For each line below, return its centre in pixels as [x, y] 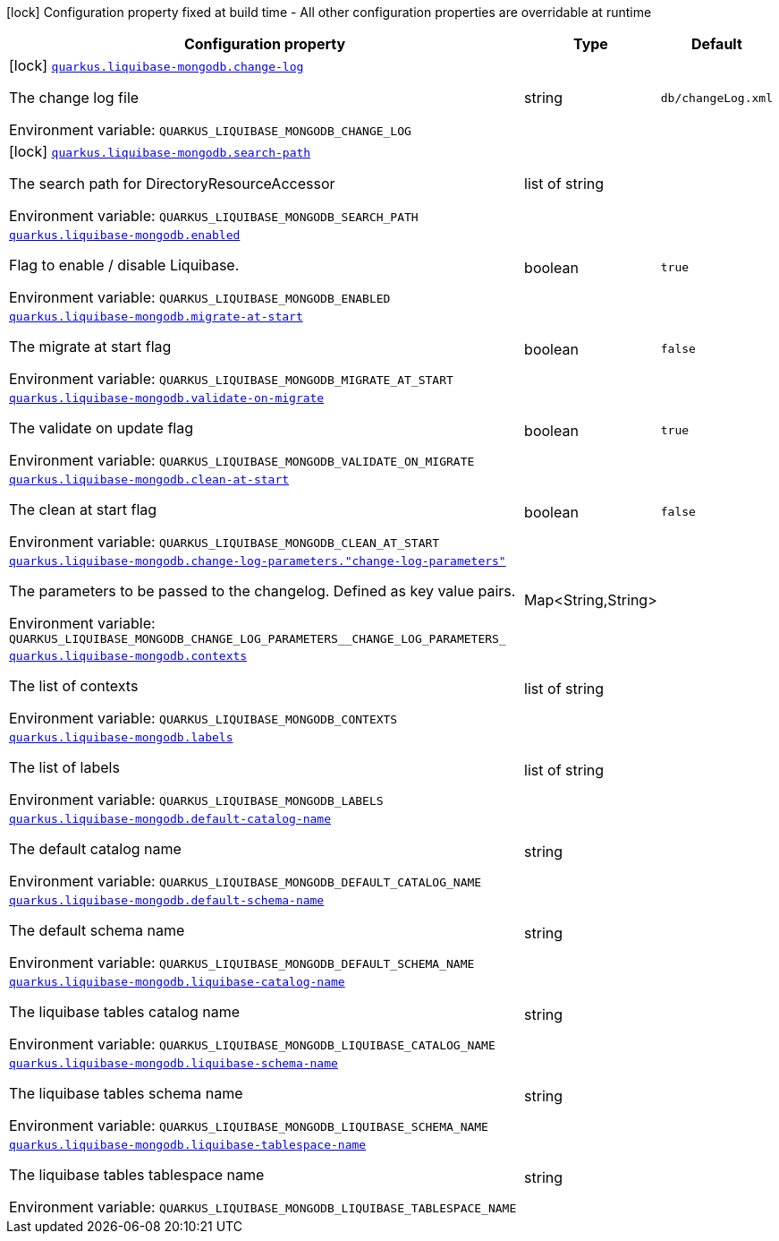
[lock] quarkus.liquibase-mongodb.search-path [160, 151]
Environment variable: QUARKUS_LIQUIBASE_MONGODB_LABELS [196, 800]
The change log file [74, 98]
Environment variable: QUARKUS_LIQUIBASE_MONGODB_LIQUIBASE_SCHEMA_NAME [249, 1125]
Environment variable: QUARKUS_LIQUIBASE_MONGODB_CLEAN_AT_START [224, 542]
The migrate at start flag [90, 347]
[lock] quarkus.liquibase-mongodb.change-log [157, 65]
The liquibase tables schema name [126, 1093]
